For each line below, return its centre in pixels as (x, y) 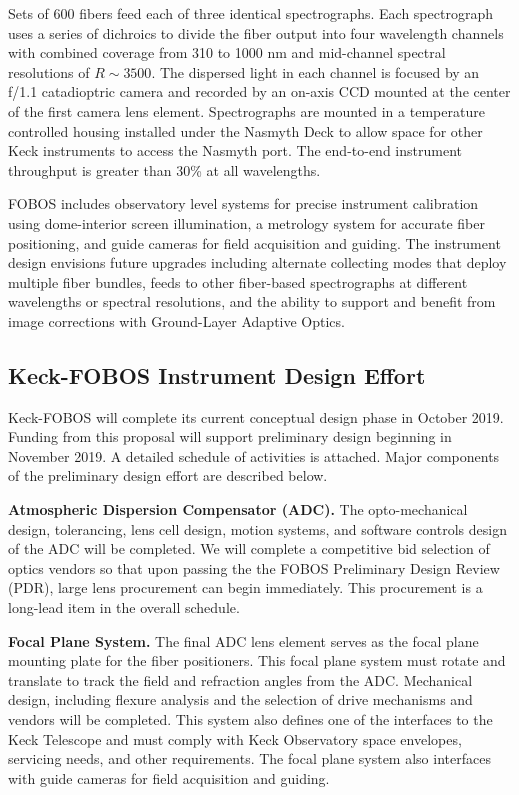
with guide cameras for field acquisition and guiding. (169, 777)
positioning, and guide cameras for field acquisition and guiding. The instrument (254, 242)
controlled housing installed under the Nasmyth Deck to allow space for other (245, 130)
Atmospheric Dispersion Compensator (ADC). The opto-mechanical (238, 509)
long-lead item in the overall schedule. (124, 607)
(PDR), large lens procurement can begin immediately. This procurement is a (245, 587)
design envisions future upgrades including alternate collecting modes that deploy (257, 262)
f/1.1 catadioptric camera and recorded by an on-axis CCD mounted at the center (259, 91)
